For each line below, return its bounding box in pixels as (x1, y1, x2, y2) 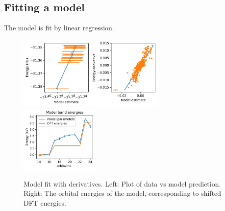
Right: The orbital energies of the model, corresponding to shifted (24, 188, 222, 198)
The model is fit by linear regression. (4, 23, 114, 33)
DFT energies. (24, 197, 66, 208)
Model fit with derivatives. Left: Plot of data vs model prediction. (24, 178, 221, 188)
